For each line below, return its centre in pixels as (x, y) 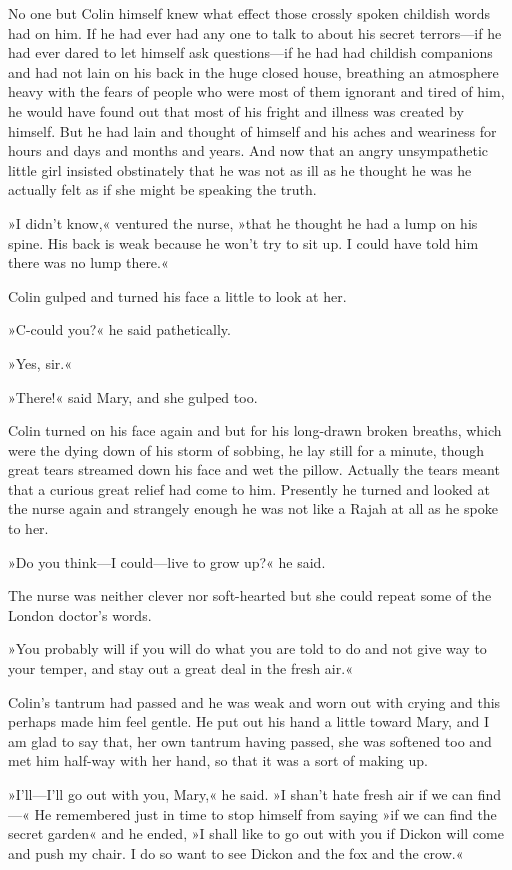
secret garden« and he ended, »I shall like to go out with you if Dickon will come (256, 833)
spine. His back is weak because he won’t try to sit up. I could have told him (243, 242)
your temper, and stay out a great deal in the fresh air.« (180, 668)
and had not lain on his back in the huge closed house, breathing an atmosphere (253, 71)
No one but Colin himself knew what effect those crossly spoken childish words (249, 13)
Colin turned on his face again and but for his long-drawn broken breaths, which (255, 430)
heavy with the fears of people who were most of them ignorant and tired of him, (256, 91)
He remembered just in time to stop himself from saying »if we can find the (265, 813)
